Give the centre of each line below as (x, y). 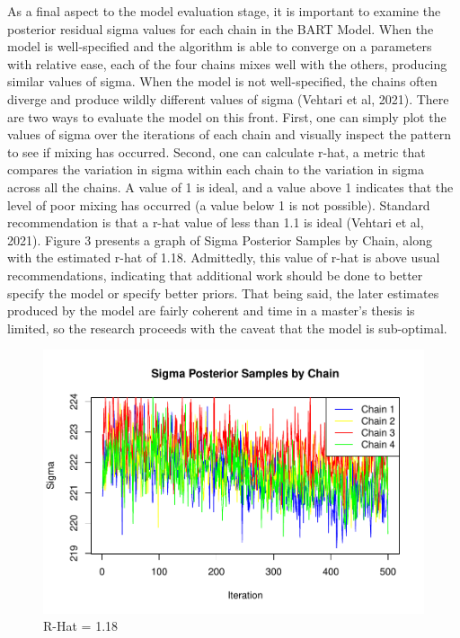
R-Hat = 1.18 (81, 626)
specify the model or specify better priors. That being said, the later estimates (223, 292)
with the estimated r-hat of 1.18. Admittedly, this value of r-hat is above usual (224, 257)
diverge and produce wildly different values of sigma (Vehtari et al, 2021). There (228, 98)
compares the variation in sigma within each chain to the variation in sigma (216, 169)
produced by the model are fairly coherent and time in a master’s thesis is (211, 310)
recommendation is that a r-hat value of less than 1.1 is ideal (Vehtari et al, (216, 222)
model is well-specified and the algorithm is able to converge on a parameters (220, 46)
